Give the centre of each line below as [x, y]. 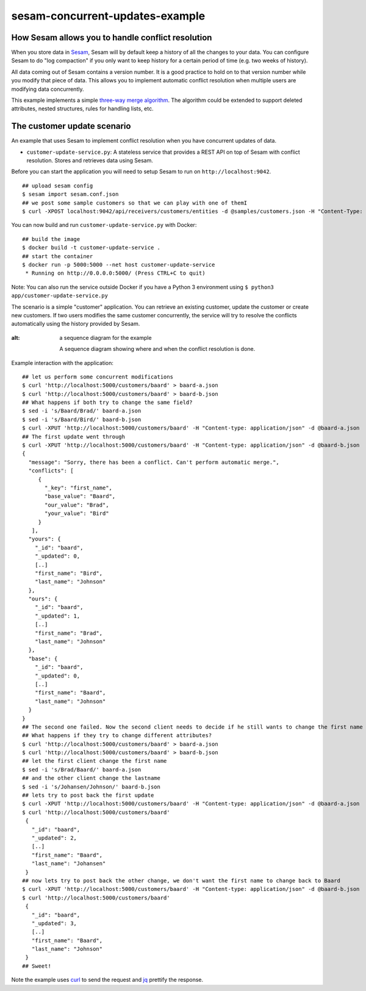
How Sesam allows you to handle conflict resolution [112, 38]
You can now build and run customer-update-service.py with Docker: [104, 225]
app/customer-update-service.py [59, 296]
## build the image [51, 239]
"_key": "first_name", [79, 488]
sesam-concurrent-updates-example [108, 16]
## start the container [58, 256]
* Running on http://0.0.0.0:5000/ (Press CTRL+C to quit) [115, 273]
